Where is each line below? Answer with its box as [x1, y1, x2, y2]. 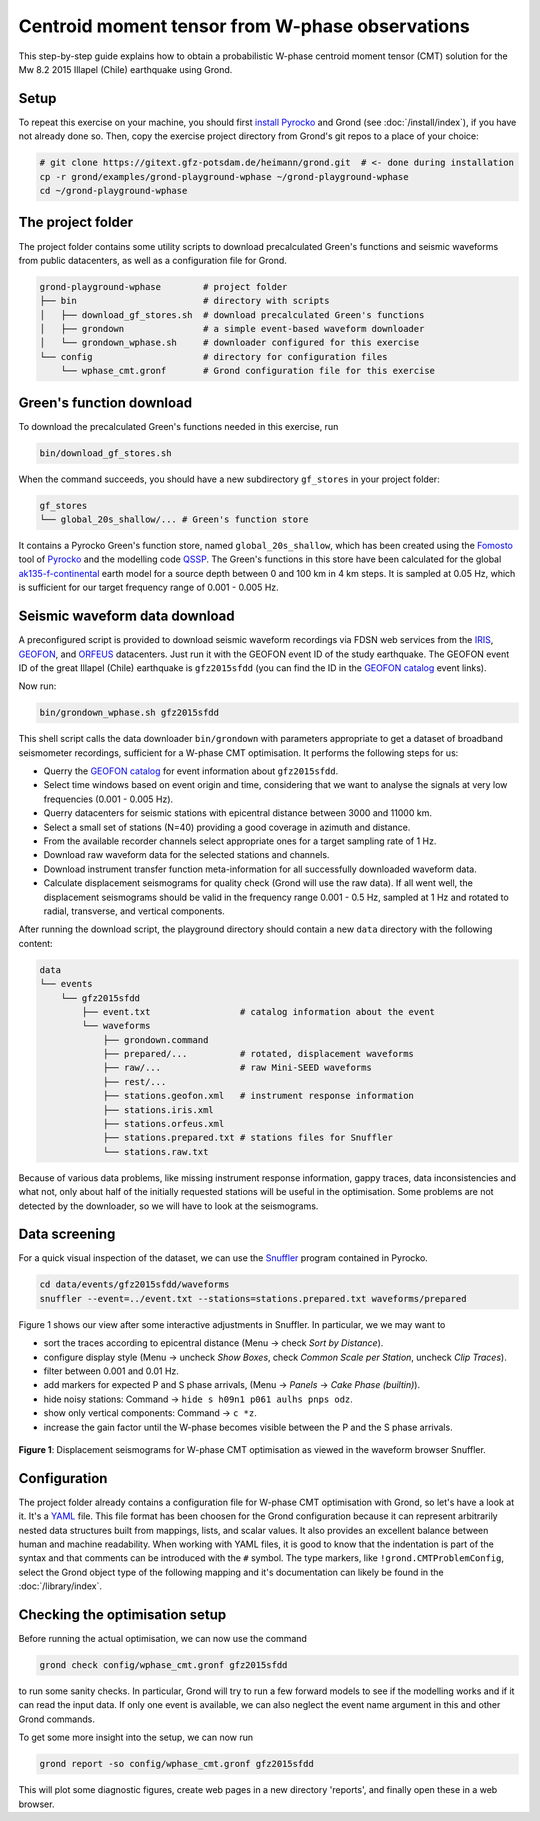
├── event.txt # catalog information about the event [81, 1006, 435, 1017]
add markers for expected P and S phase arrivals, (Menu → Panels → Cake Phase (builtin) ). [43, 1379, 420, 1391]
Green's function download [18, 394, 193, 411]
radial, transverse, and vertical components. [43, 905, 225, 917]
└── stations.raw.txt [102, 1146, 209, 1157]
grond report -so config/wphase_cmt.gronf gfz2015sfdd [39, 1758, 314, 1770]
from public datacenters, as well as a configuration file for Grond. [18, 254, 287, 266]
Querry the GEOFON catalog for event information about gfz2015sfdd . [43, 765, 339, 777]
